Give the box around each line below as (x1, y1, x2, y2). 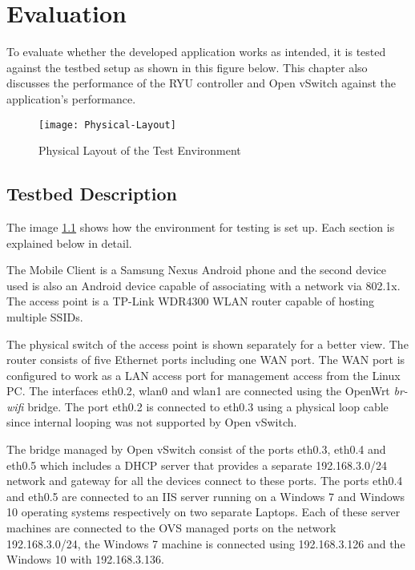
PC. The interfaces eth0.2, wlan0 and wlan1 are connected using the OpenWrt (6, 382, 390, 399)
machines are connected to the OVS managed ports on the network (6, 519, 336, 536)
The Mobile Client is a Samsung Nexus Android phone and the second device (6, 261, 387, 278)
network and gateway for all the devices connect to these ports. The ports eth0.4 (6, 472, 403, 489)
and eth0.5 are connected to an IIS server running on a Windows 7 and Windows (6, 487, 405, 504)
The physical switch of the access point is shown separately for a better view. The (6, 335, 409, 352)
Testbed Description (6, 181, 177, 206)
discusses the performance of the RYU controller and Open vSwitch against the (6, 75, 397, 91)
